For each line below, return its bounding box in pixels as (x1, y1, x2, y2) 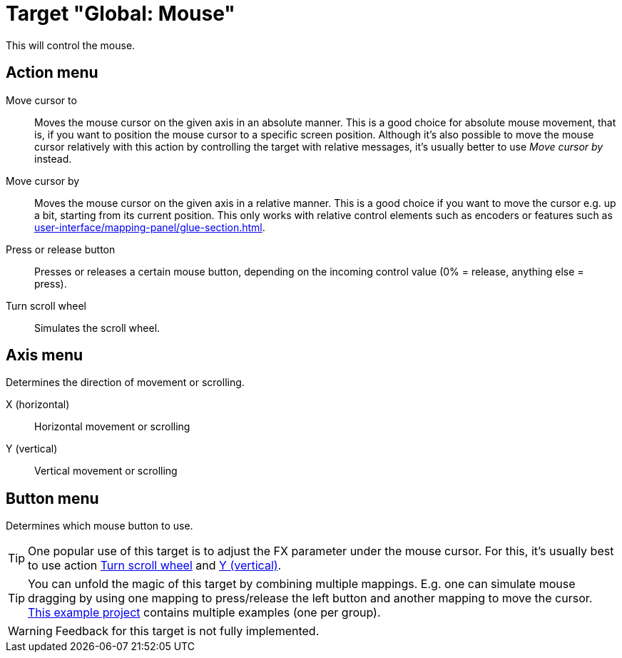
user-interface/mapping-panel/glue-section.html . (34, 221, 265, 233)
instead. (34, 152, 72, 165)
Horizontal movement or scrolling (34, 420, 190, 433)
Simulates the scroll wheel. (34, 321, 160, 334)
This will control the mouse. (6, 39, 136, 51)
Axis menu (6, 346, 83, 365)
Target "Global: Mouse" (6, 1, 235, 26)
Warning (8, 624, 53, 639)
